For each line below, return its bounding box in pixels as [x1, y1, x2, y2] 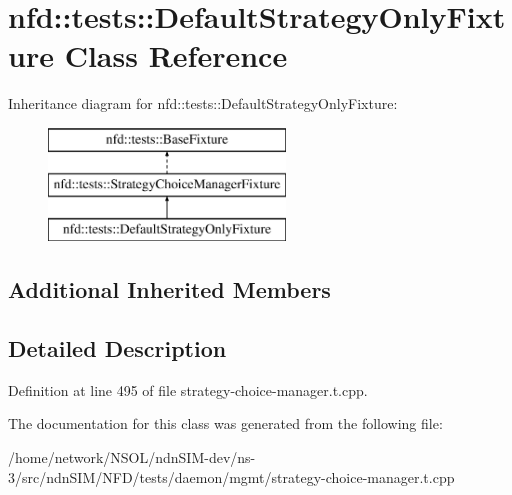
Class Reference [64, 35, 288, 76]
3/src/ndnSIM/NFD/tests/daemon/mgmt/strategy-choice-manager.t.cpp [8, 466, 455, 487]
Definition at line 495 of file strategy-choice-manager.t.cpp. [8, 379, 368, 400]
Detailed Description [8, 333, 227, 364]
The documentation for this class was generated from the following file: [8, 413, 443, 434]
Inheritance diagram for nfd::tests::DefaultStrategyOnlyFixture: [8, 93, 398, 114]
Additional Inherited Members [8, 274, 331, 305]
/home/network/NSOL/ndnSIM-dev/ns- [8, 447, 256, 468]
